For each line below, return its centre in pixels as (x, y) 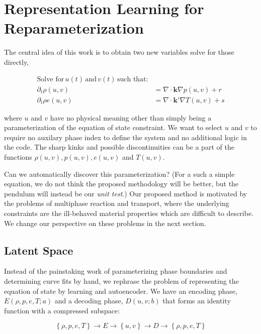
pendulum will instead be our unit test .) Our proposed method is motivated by (126, 193)
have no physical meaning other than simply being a (131, 117)
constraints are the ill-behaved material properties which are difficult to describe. (129, 213)
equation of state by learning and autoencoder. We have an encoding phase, (121, 291)
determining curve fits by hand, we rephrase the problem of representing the (121, 281)
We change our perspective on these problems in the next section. (105, 223)
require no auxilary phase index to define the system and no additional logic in (125, 137)
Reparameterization (74, 28)
